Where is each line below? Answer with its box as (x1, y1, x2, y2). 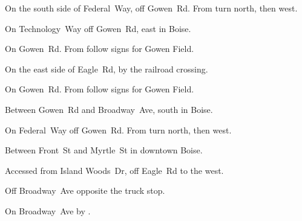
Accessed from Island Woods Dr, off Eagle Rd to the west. (5, 164, 224, 176)
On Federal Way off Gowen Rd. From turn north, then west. (5, 123, 232, 136)
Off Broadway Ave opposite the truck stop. (5, 184, 165, 197)
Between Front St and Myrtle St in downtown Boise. (5, 144, 203, 156)
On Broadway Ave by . (5, 204, 91, 217)
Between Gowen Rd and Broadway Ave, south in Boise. (5, 103, 213, 115)
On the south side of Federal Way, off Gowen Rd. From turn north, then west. (5, 2, 298, 14)
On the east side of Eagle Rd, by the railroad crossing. (5, 62, 208, 75)
